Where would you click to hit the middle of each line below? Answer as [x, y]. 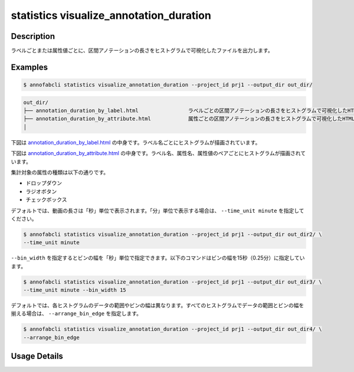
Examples [29, 67]
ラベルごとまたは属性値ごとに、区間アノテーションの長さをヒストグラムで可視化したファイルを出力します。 [142, 51]
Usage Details [37, 356]
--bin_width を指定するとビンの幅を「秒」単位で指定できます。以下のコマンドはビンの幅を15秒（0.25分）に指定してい [158, 258]
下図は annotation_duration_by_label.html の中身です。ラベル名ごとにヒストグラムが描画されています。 [136, 142]
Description [33, 36]
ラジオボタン [41, 191]
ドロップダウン [44, 183]
